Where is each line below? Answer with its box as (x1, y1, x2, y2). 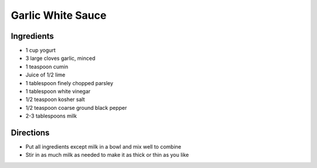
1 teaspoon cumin (25, 63, 69, 70)
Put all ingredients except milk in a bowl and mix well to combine (25, 143, 181, 150)
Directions (11, 128, 50, 137)
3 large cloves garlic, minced (25, 55, 96, 62)
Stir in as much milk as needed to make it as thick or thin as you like (25, 152, 189, 159)
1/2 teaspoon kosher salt (25, 96, 85, 103)
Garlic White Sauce (11, 9, 107, 22)
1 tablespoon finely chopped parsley (25, 79, 114, 86)
